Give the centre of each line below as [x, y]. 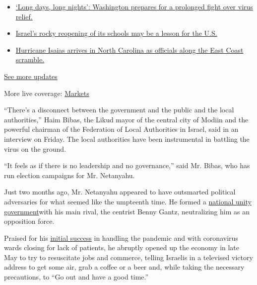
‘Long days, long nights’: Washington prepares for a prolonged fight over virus [134, 6]
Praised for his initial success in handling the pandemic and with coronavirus [121, 237]
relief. [24, 16]
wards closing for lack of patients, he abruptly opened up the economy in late [122, 247]
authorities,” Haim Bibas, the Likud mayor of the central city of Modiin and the [126, 119]
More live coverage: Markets [47, 93]
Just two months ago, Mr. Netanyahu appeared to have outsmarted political [120, 192]
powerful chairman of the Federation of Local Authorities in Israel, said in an [121, 129]
